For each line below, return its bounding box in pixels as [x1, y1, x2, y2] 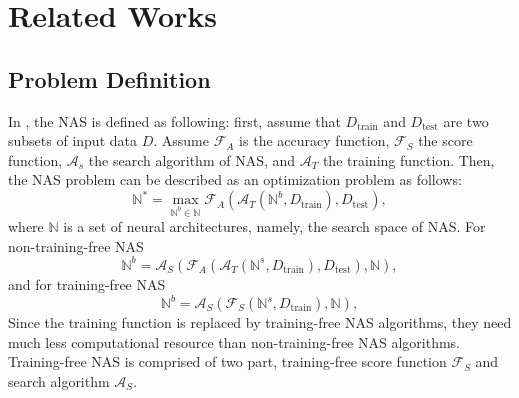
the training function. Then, [322, 149, 495, 170]
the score [418, 130, 473, 151]
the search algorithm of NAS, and [88, 149, 296, 170]
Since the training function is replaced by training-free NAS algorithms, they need [8, 312, 512, 333]
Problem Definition [8, 63, 211, 94]
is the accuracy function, [239, 130, 390, 151]
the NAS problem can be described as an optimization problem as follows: [8, 169, 462, 190]
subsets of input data [8, 130, 137, 151]
